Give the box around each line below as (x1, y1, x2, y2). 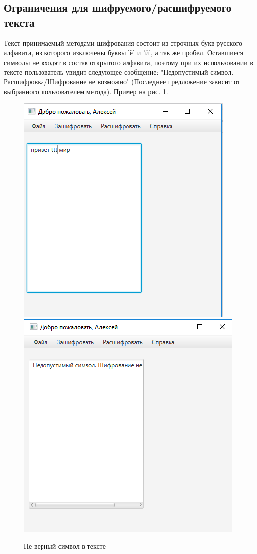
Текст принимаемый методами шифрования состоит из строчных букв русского (4, 38, 243, 48)
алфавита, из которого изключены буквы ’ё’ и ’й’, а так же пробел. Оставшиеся (4, 47, 243, 58)
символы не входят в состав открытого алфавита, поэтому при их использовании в (4, 57, 253, 67)
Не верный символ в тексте (24, 541, 106, 551)
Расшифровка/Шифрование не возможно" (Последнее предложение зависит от (4, 76, 240, 86)
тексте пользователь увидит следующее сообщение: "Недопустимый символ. (4, 67, 234, 77)
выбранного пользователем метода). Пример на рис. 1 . (4, 86, 168, 96)
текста (4, 14, 35, 30)
